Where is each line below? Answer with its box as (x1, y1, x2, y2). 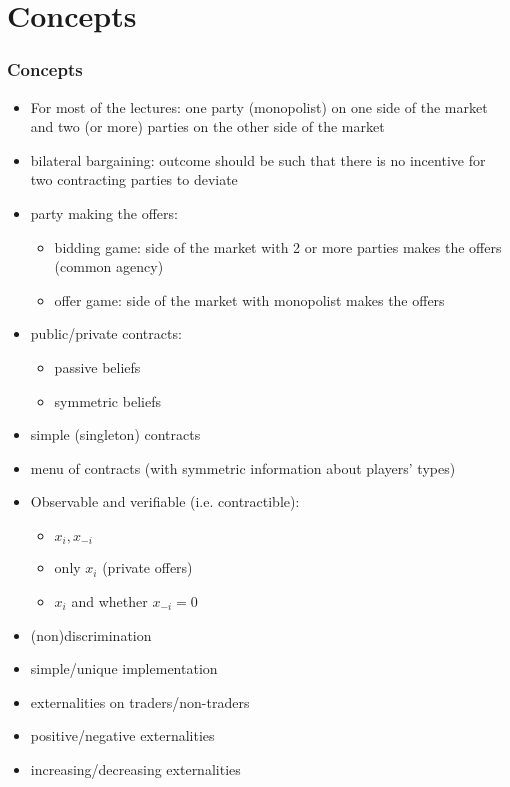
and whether (71, 590, 148, 611)
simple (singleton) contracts (30, 424, 201, 445)
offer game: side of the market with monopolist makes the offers (54, 289, 445, 310)
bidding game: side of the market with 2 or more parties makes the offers (54, 236, 502, 257)
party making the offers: (30, 202, 178, 223)
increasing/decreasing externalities (30, 758, 241, 779)
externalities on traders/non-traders (30, 691, 250, 712)
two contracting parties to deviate (30, 169, 238, 190)
